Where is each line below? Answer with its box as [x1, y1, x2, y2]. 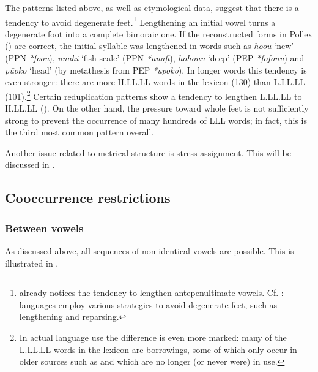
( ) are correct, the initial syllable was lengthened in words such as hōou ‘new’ [5, 39, 294, 52]
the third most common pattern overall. [5, 126, 154, 139]
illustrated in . [5, 256, 59, 269]
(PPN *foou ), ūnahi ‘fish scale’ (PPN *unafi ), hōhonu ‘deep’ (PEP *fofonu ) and [5, 51, 305, 64]
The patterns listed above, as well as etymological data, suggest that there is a [5, 1, 299, 13]
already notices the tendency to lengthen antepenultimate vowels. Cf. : [19, 286, 284, 299]
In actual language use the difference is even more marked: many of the [19, 331, 287, 343]
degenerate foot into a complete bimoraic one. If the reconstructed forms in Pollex [5, 27, 312, 40]
